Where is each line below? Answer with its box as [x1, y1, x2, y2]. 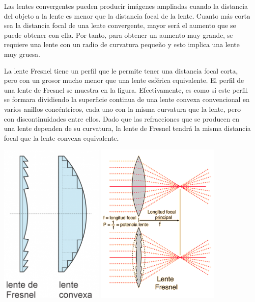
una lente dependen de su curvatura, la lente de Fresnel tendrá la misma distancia [4, 123, 251, 133]
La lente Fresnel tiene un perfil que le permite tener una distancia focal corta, [4, 65, 238, 75]
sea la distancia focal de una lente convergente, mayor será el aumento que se [4, 20, 236, 30]
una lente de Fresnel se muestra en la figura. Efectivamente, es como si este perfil [4, 84, 248, 95]
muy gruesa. [4, 49, 41, 59]
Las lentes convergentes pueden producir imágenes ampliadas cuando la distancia [4, 1, 248, 11]
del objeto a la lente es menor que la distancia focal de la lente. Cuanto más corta [4, 10, 251, 21]
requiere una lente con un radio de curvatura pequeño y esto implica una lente [4, 39, 240, 50]
